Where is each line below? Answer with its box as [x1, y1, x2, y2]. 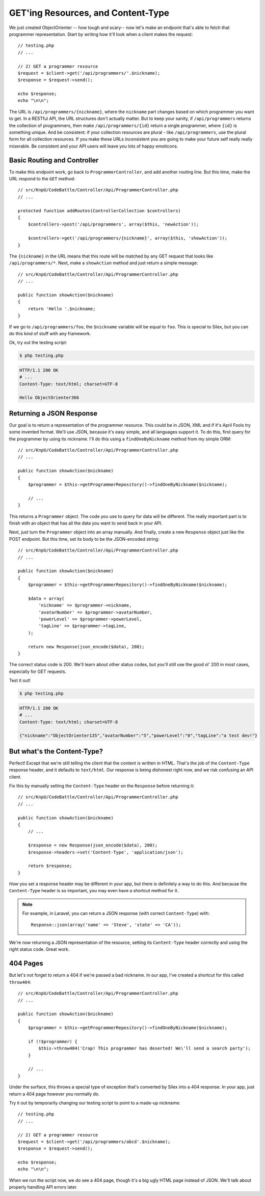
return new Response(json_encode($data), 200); [27, 644, 145, 649]
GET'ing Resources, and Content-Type [9, 7, 169, 18]
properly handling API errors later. [9, 1184, 78, 1190]
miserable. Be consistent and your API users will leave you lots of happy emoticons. [9, 143, 179, 149]
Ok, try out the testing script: [9, 340, 67, 346]
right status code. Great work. [9, 946, 70, 952]
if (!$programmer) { [27, 1039, 78, 1044]
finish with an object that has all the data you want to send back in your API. [9, 520, 162, 526]
